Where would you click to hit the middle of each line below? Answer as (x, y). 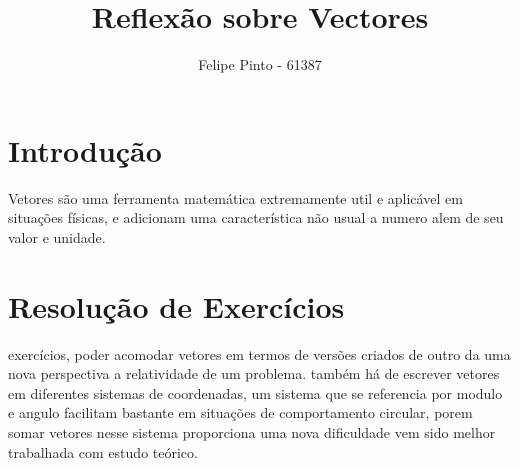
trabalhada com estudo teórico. (103, 451)
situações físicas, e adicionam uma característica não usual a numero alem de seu (256, 217)
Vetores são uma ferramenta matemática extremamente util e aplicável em (235, 197)
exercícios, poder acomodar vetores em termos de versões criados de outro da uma (259, 353)
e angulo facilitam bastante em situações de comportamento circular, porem (240, 412)
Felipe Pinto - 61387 (260, 64)
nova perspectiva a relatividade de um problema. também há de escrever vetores (254, 373)
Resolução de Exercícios (176, 305)
